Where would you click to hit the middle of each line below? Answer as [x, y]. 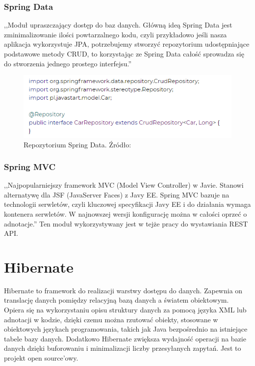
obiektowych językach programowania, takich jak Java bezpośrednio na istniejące [126, 329]
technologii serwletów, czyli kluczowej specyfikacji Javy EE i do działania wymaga [127, 204]
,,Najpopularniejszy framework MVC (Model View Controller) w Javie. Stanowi [124, 185]
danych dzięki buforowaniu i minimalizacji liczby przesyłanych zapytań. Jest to [123, 348]
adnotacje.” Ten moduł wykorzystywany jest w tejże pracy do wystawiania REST [126, 223]
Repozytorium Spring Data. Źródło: [77, 145]
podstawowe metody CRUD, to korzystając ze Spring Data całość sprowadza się [124, 54]
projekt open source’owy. [41, 358]
